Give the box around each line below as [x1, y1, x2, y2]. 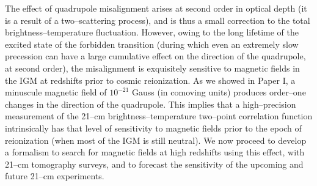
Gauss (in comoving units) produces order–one [132, 86, 306, 99]
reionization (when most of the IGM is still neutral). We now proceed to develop [5, 133, 307, 146]
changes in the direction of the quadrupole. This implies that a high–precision [5, 97, 296, 110]
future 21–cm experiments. [5, 169, 104, 182]
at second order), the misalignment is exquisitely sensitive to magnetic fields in [5, 61, 300, 74]
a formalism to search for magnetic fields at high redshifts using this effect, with [5, 146, 305, 158]
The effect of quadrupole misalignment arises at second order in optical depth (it [5, 2, 307, 14]
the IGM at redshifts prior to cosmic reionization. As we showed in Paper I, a [5, 73, 296, 86]
